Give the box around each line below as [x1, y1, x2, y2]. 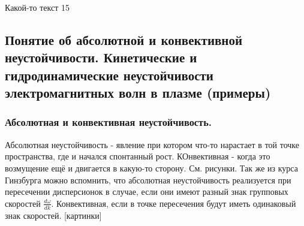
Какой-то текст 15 [5, 1, 70, 13]
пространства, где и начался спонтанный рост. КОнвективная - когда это [5, 150, 270, 162]
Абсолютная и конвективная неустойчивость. [5, 114, 212, 129]
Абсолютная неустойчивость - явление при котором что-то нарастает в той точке [5, 138, 300, 150]
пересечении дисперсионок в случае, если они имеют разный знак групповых [5, 185, 288, 198]
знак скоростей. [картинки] [5, 209, 102, 221]
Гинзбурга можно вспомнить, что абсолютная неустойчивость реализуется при [5, 173, 291, 186]
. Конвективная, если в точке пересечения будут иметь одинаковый [51, 197, 296, 209]
